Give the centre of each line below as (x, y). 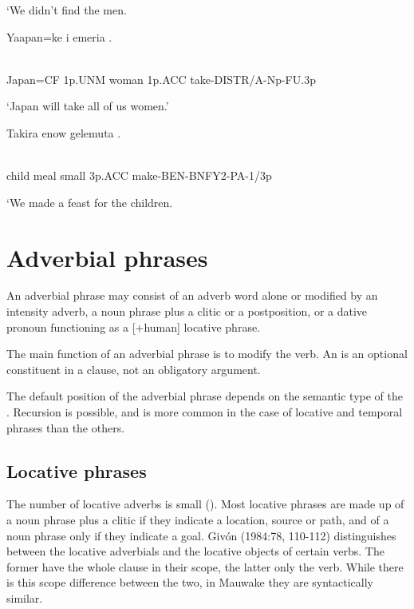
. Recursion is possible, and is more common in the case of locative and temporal (205, 412)
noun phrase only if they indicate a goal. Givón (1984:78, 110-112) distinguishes (201, 535)
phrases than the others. (66, 427)
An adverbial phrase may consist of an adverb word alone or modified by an (192, 295)
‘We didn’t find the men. (67, 10)
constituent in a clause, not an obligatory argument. (134, 369)
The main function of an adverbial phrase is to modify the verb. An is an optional (207, 354)
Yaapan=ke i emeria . (59, 36)
